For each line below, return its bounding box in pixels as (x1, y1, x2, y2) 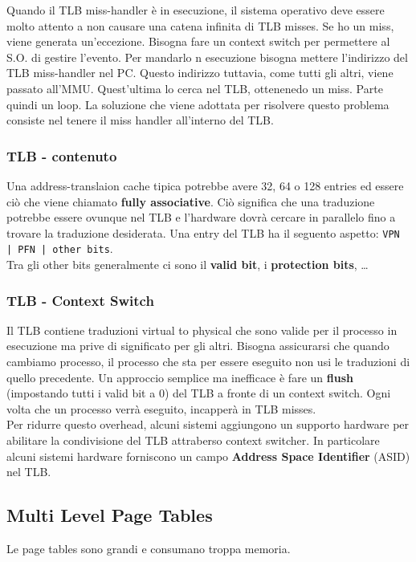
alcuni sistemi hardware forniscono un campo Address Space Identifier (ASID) (6, 447, 410, 464)
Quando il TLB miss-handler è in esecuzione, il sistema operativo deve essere (6, 2, 385, 18)
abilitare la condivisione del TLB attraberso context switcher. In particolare (6, 432, 380, 449)
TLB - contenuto (6, 145, 117, 165)
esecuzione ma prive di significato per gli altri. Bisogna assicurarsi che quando (6, 337, 389, 354)
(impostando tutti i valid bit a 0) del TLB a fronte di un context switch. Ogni (6, 385, 391, 401)
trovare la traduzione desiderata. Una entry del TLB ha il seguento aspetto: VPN (6, 224, 400, 241)
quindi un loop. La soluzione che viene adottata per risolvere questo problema (6, 96, 389, 112)
